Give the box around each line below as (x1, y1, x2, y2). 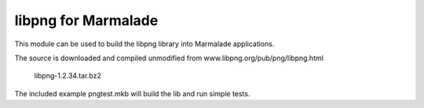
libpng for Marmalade (14, 12, 159, 29)
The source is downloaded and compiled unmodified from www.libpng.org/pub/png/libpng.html (14, 53, 323, 63)
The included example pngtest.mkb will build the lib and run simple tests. (14, 88, 250, 98)
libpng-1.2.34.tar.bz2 (34, 71, 101, 81)
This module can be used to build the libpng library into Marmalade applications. (14, 39, 275, 49)
